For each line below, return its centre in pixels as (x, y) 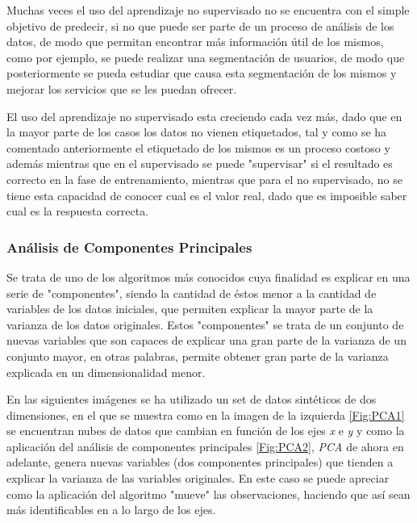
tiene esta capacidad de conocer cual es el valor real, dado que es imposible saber (207, 195)
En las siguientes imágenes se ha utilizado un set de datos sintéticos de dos (192, 399)
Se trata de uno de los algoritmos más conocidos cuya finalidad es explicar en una (208, 276)
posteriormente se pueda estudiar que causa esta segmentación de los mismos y (202, 73)
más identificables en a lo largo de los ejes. (111, 510)
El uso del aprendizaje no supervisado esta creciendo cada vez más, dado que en (204, 116)
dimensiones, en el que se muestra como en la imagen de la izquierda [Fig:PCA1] (206, 414)
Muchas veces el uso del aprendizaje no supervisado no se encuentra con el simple (208, 10)
